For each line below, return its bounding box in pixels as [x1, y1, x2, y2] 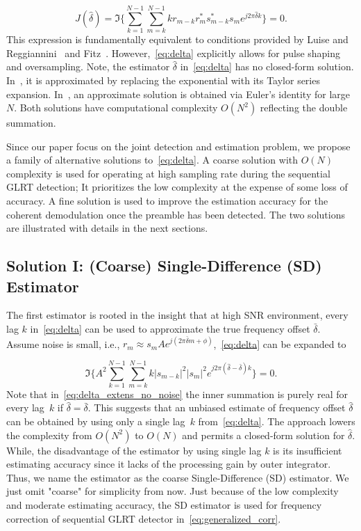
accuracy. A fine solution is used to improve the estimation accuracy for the [6, 193, 328, 208]
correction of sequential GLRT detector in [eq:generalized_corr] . [6, 511, 281, 525]
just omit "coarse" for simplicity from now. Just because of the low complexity [6, 484, 339, 498]
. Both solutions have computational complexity [14, 100, 218, 115]
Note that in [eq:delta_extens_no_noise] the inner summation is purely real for [6, 386, 349, 401]
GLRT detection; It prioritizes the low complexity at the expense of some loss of [6, 180, 348, 194]
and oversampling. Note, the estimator [6, 59, 170, 74]
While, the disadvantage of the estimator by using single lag [6, 443, 262, 457]
